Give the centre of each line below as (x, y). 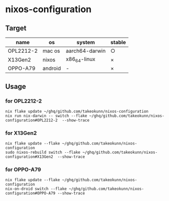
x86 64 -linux (80, 60)
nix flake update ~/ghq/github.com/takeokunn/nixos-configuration (77, 111)
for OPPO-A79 (23, 170)
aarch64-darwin (86, 51)
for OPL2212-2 (24, 101)
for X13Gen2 (21, 133)
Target (16, 28)
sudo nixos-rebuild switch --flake (43, 153)
